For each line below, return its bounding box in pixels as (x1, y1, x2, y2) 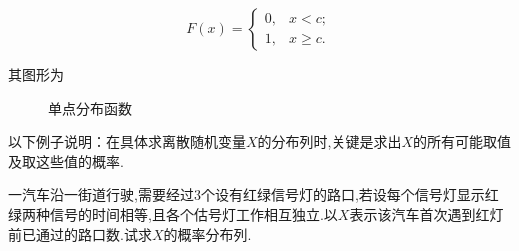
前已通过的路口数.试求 (8, 223, 152, 244)
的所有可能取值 (413, 131, 512, 152)
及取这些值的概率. (8, 150, 124, 171)
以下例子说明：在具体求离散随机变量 (8, 131, 246, 152)
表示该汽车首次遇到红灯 (349, 203, 504, 224)
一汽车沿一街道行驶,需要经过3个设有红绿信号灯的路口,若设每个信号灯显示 (8, 184, 485, 205)
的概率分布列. (163, 223, 252, 244)
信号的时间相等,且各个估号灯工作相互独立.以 (49, 203, 338, 224)
